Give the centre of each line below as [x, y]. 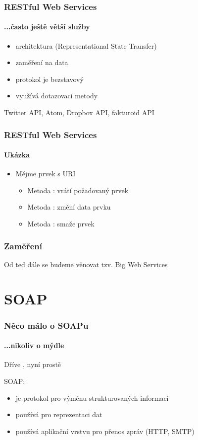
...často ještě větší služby [47, 27]
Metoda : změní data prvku [69, 207]
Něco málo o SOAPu [46, 325]
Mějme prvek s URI [46, 174]
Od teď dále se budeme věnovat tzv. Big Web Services [86, 264]
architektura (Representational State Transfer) [86, 45]
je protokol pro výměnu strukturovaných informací [92, 398]
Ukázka [17, 155]
